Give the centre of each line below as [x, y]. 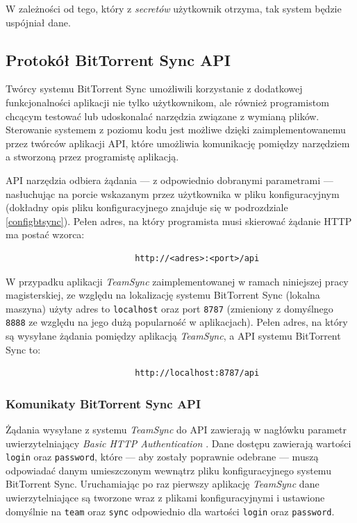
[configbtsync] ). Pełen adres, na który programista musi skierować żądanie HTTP [179, 221]
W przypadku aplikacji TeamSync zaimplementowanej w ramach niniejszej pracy [177, 281]
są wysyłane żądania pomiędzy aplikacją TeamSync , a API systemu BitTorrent [173, 336]
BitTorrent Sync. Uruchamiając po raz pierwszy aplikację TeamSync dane [163, 484]
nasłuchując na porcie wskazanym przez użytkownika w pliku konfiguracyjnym [173, 193]
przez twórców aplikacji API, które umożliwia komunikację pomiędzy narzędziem [178, 143]
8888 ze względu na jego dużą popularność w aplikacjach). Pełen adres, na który [177, 322]
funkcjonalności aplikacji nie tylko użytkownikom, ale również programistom [167, 102]
